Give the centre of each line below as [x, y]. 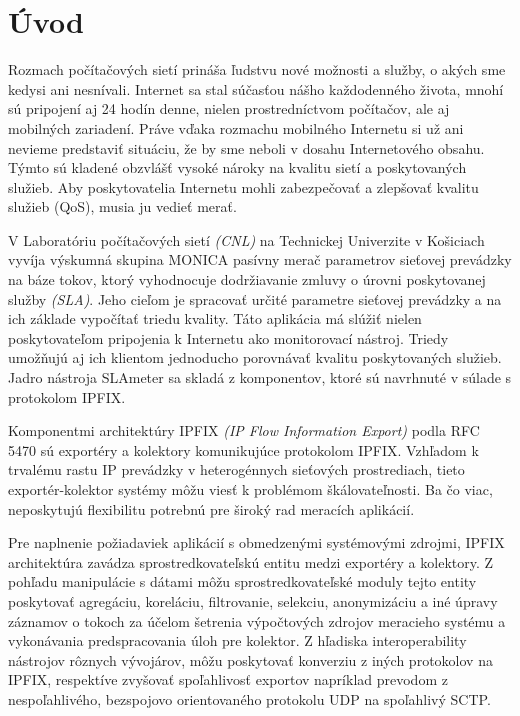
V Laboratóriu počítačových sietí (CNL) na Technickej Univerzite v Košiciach [246, 239]
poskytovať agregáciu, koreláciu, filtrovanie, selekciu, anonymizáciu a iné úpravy [253, 600]
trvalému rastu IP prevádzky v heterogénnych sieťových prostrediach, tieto [236, 469]
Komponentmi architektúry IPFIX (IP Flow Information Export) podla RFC [244, 430]
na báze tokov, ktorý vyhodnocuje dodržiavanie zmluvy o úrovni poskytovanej [247, 279]
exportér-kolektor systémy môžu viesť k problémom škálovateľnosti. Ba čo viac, [250, 489]
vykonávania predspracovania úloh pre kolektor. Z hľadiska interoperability [237, 640]
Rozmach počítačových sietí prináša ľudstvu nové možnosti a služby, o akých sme [257, 69]
